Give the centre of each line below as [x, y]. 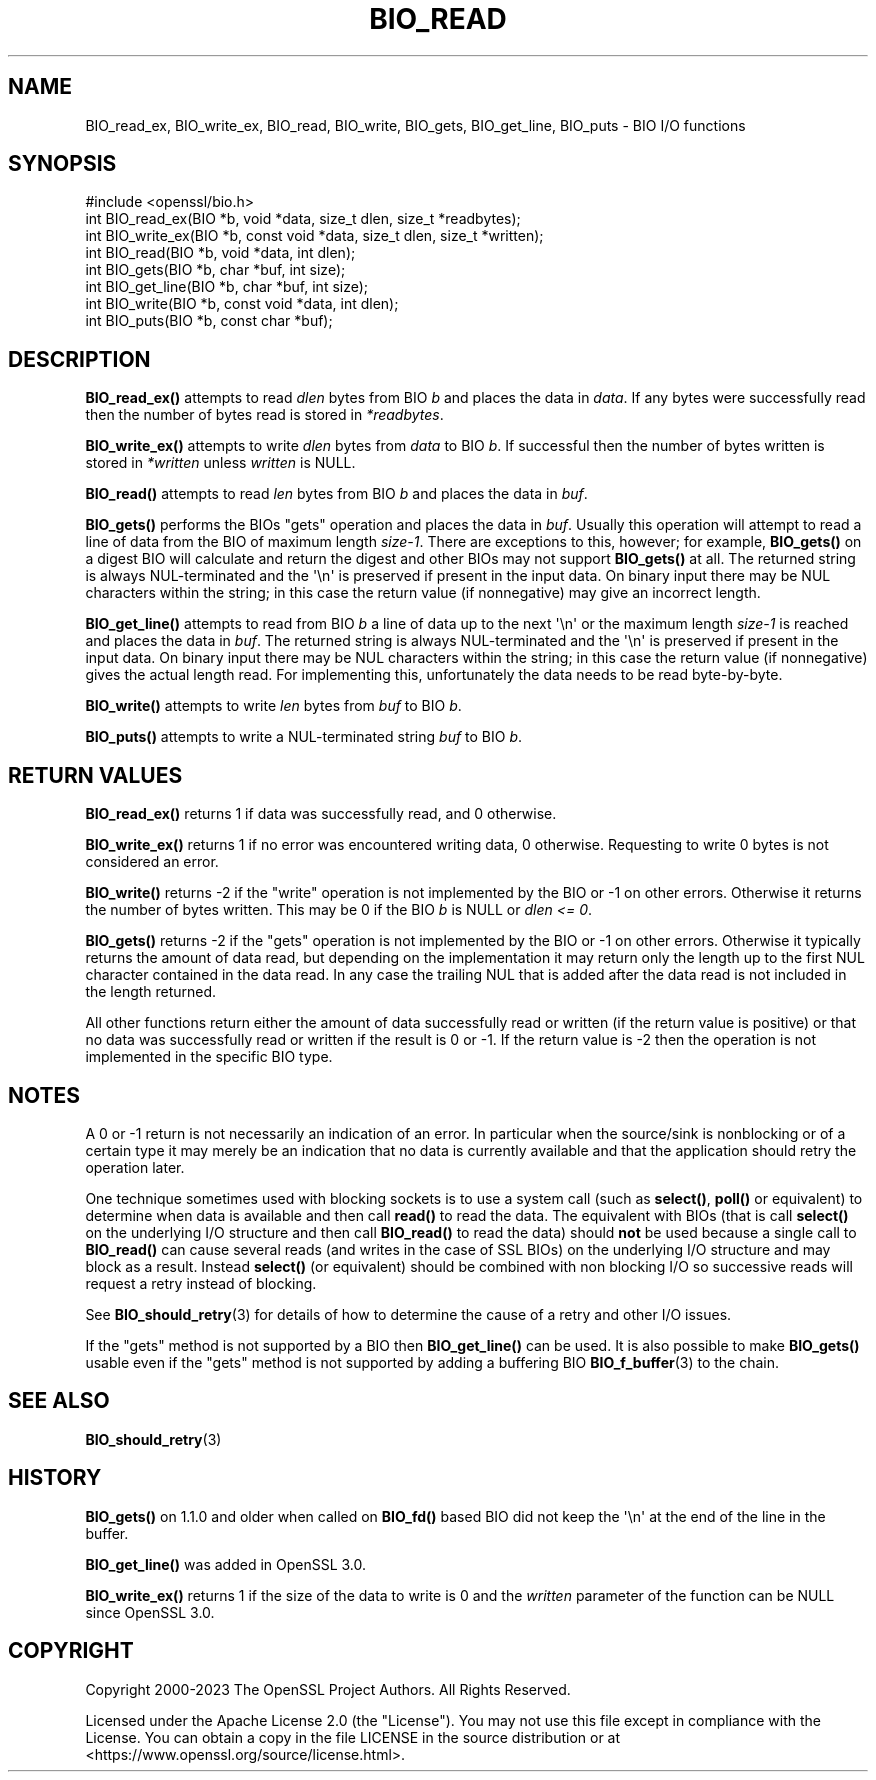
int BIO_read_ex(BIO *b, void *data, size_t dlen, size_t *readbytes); [303, 219]
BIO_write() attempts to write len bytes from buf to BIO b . [273, 706]
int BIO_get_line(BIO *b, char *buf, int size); [227, 287]
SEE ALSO [59, 1401]
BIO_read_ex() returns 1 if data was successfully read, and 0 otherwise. [321, 814]
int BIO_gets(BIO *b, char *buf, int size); [215, 270]
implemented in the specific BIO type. [209, 1057]
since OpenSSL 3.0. [150, 1612]
